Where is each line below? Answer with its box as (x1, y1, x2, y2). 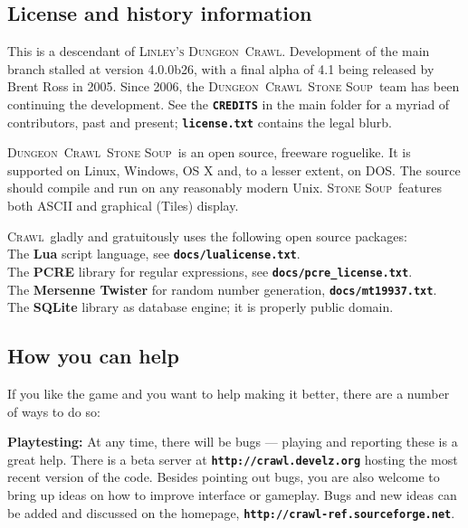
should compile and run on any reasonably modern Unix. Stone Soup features (7, 178, 443, 197)
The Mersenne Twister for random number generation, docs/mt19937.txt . (7, 279, 437, 298)
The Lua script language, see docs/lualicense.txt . (7, 244, 301, 263)
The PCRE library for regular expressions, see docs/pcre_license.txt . (7, 261, 413, 280)
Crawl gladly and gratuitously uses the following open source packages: (7, 226, 407, 245)
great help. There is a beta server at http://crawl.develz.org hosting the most (7, 449, 458, 468)
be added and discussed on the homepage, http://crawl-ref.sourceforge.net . (7, 503, 455, 522)
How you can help (7, 342, 179, 370)
